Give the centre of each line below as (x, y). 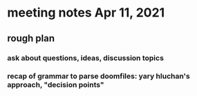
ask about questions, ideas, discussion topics (86, 58)
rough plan (31, 38)
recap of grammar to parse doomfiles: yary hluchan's (98, 76)
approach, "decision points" (56, 85)
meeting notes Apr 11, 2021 (86, 13)
